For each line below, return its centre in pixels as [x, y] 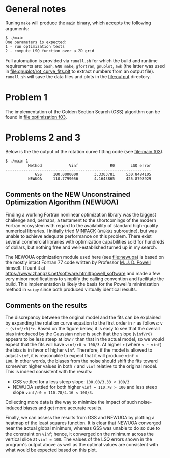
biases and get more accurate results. [63, 408]
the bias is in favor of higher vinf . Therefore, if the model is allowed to [79, 350]
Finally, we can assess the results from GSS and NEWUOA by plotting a [80, 418]
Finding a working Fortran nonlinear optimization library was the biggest [81, 214]
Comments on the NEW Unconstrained [68, 194]
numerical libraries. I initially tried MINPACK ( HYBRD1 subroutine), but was [81, 231]
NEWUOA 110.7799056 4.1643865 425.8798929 [90, 179]
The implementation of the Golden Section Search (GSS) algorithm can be [83, 111]
